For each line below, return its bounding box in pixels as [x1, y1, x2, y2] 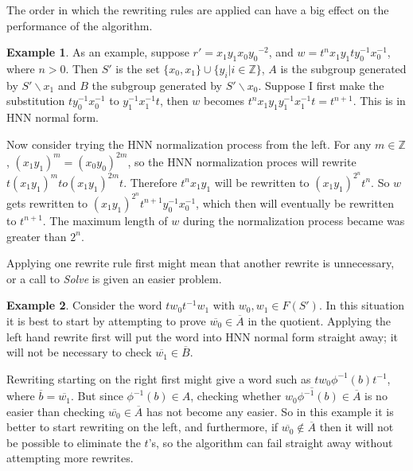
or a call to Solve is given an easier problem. [6, 270, 222, 286]
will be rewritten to [214, 173, 310, 190]
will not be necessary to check [6, 344, 152, 360]
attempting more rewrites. [6, 450, 134, 466]
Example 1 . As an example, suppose [6, 44, 189, 60]
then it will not [319, 418, 394, 435]
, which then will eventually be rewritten [196, 194, 395, 211]
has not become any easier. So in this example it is [146, 403, 394, 419]
